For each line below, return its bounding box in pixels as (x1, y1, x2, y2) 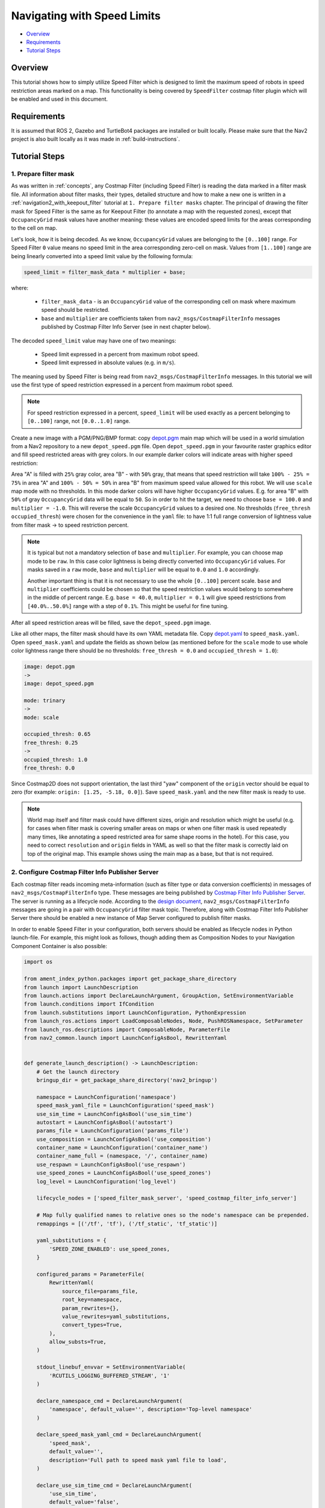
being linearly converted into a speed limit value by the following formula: (11, 252, 193, 259)
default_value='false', (49, 1499, 120, 1506)
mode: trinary (23, 697, 66, 704)
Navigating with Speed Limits (11, 9, 161, 22)
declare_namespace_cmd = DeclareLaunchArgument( (36, 1397, 183, 1404)
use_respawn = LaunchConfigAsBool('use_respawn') (36, 1161, 186, 1168)
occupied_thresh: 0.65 (23, 730, 91, 738)
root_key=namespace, (61, 1296, 123, 1303)
